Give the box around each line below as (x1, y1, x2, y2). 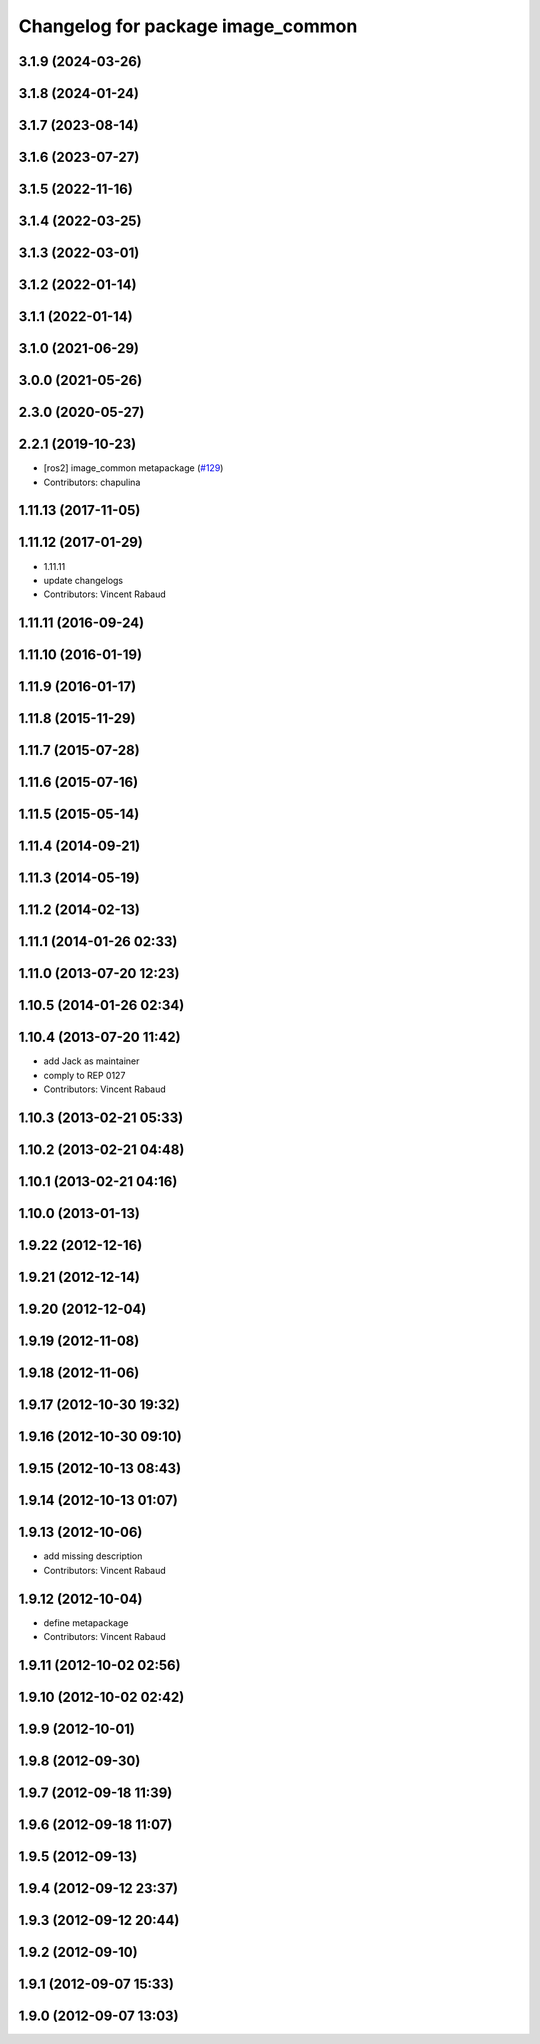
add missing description (43, 1550, 143, 1562)
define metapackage (43, 1616, 129, 1629)
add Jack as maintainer (43, 1055, 140, 1067)
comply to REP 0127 (43, 1069, 126, 1081)
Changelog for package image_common (18, 15, 358, 37)
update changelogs (43, 574, 124, 586)
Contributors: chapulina (43, 476, 141, 488)
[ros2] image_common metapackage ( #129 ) (43, 462, 224, 474)
